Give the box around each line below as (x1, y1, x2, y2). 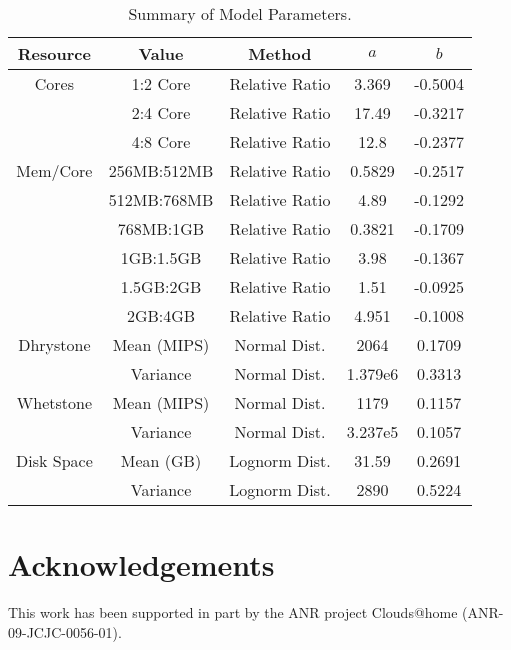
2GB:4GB (126, 304, 196, 327)
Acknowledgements (8, 544, 275, 585)
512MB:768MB (108, 188, 214, 211)
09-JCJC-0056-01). (8, 621, 122, 642)
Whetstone (16, 391, 92, 414)
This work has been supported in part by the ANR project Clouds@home (8, 602, 458, 623)
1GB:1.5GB (120, 246, 202, 269)
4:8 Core (131, 130, 191, 153)
